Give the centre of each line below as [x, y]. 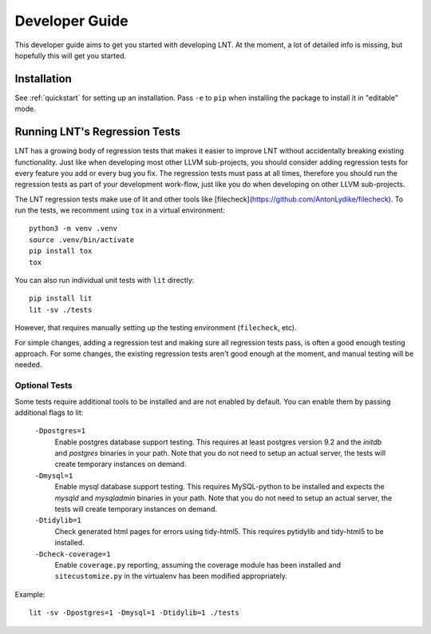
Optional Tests [43, 385]
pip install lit [61, 299]
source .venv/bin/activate [82, 239]
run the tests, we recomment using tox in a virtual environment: [120, 210]
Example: [30, 594]
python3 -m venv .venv [73, 229]
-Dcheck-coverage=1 [73, 554]
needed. [28, 365]
